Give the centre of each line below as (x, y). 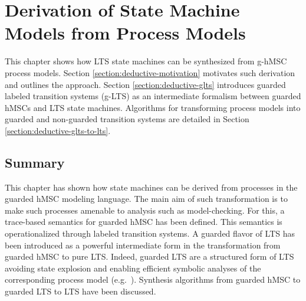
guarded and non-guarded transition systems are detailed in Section (127, 119)
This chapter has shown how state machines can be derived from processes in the (151, 187)
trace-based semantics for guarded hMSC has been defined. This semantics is (144, 222)
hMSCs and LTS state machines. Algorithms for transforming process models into (153, 107)
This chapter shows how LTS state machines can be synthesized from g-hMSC (146, 61)
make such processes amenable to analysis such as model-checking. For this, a (145, 210)
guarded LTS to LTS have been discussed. (80, 291)
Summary (35, 162)
